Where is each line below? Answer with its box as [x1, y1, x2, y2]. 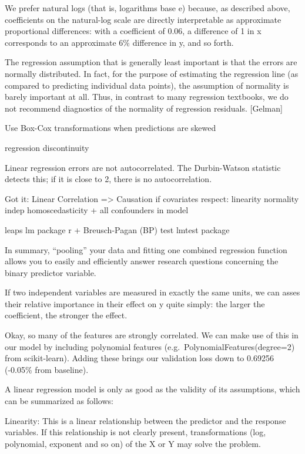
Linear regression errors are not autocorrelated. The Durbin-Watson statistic [5, 161, 281, 173]
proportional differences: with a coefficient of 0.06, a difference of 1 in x [5, 25, 262, 37]
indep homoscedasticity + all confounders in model [5, 204, 189, 216]
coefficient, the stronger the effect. [5, 309, 128, 321]
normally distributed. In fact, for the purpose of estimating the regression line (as [5, 67, 299, 79]
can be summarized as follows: [5, 395, 113, 407]
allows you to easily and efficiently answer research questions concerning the [5, 255, 279, 267]
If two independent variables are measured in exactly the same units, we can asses [5, 286, 300, 298]
